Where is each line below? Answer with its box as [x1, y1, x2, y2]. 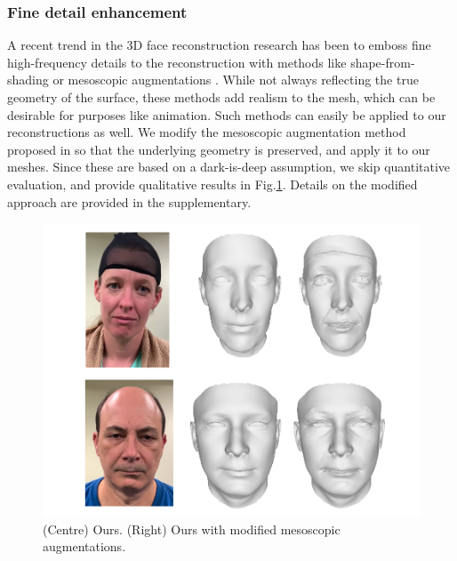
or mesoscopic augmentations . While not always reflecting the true [52, 70, 419, 89]
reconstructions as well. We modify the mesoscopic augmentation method [7, 123, 406, 141]
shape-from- [350, 52, 415, 71]
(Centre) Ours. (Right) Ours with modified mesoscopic [43, 519, 341, 538]
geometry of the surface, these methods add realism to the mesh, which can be [7, 88, 436, 106]
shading [7, 70, 49, 89]
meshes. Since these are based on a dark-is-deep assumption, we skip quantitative [7, 157, 451, 176]
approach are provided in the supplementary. [7, 192, 252, 211]
